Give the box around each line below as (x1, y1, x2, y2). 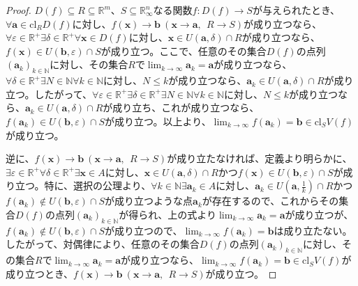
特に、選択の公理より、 (44, 178, 151, 193)
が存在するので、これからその (202, 193, 339, 208)
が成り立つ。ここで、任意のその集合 (100, 43, 267, 58)
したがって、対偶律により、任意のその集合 (6, 237, 200, 251)
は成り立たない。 (274, 223, 352, 237)
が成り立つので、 (105, 223, 183, 237)
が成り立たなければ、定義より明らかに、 (167, 151, 352, 166)
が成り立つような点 (105, 193, 193, 208)
